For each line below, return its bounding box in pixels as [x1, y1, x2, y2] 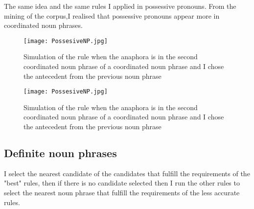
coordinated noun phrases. [4, 20, 83, 30]
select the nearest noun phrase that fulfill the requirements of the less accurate [4, 187, 240, 198]
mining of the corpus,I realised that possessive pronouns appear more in [4, 10, 220, 21]
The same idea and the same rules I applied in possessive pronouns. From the [4, 1, 236, 11]
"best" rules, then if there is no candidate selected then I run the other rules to [4, 178, 240, 188]
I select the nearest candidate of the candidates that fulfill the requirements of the [4, 168, 250, 178]
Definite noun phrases [4, 145, 117, 161]
